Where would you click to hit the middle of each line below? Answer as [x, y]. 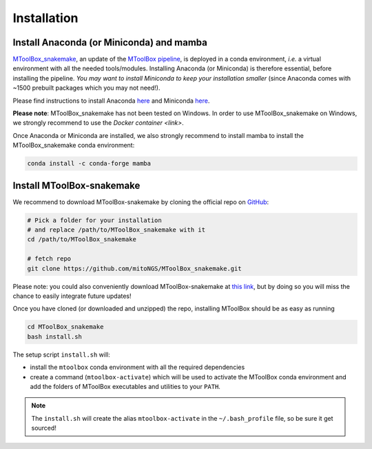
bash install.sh [55, 337]
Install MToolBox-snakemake [76, 185]
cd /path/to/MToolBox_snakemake [82, 239]
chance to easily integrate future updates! [72, 296]
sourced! [44, 428]
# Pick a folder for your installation [94, 220]
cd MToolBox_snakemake [65, 327]
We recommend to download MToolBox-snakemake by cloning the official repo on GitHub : [141, 202]
